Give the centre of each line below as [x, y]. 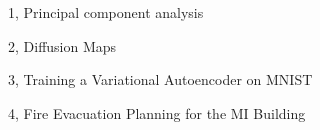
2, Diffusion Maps [62, 45]
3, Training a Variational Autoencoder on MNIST [160, 79]
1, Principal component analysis [106, 12]
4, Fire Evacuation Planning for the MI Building [157, 112]
